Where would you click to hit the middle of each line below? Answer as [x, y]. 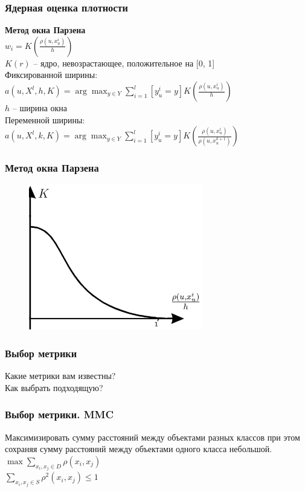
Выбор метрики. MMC [59, 414]
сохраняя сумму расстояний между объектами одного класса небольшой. [139, 449]
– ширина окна [40, 108]
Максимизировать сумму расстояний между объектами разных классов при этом [152, 437]
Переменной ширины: [45, 119]
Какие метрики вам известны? [60, 376]
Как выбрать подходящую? [54, 387]
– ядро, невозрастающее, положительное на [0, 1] [124, 63]
